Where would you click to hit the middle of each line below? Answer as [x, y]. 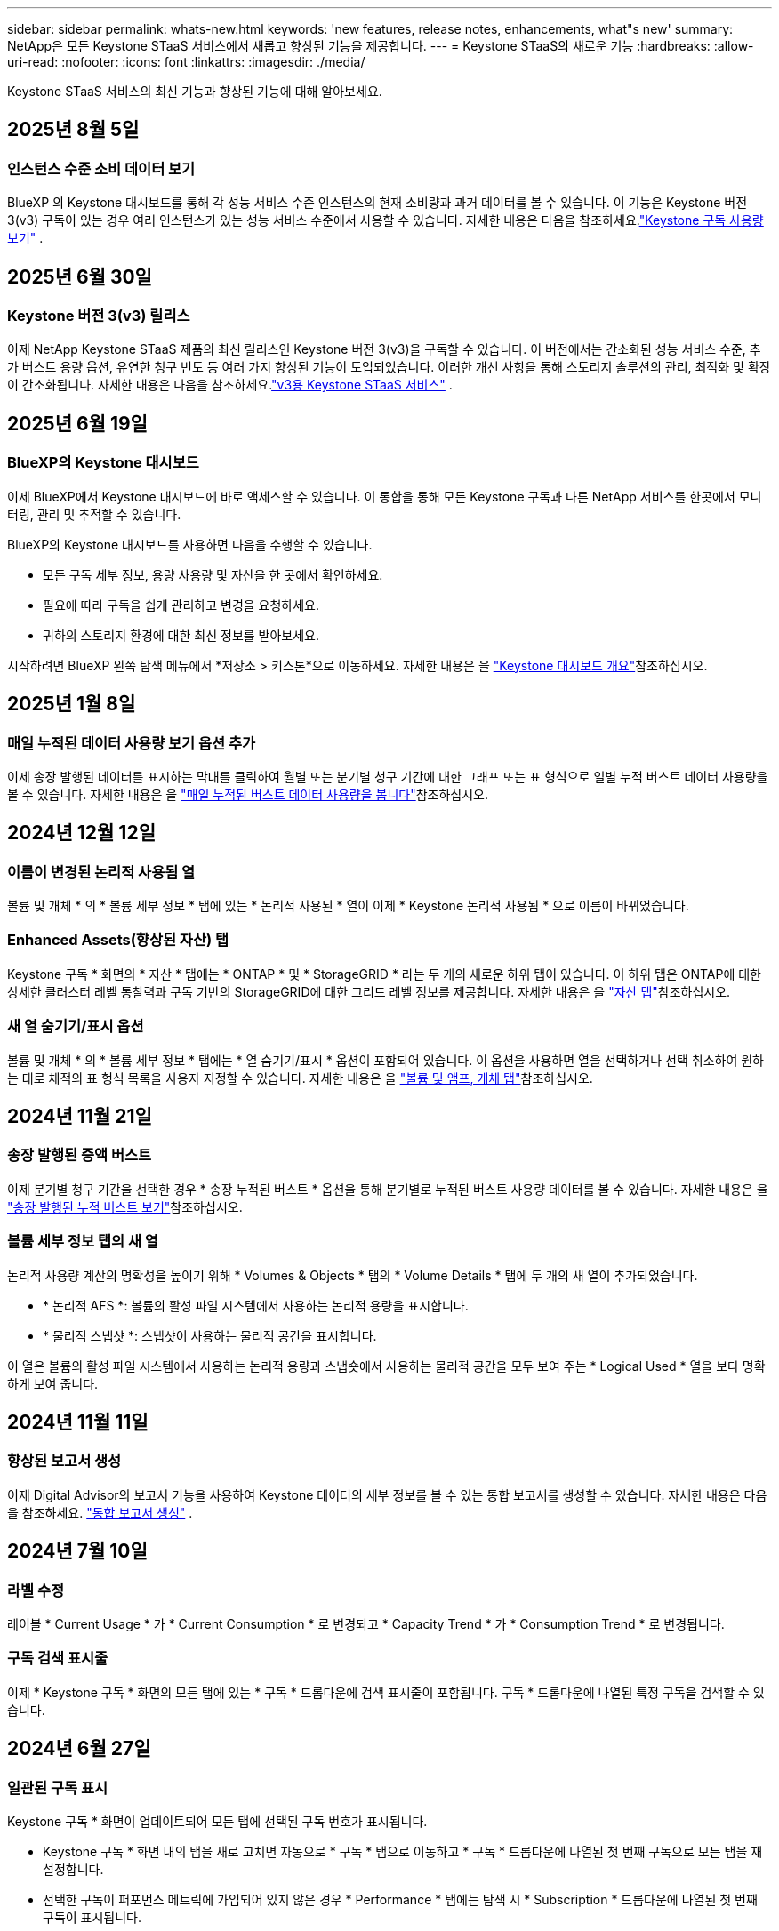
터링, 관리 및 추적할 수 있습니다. [94, 514]
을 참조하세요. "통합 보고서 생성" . [100, 1512]
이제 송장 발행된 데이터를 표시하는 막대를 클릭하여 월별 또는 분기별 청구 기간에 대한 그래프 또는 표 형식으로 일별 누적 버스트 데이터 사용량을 [388, 776]
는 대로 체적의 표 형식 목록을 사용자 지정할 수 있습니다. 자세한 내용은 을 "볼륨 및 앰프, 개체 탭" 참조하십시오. [300, 1078]
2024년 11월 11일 [78, 1422]
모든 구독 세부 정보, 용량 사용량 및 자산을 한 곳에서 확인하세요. [213, 574]
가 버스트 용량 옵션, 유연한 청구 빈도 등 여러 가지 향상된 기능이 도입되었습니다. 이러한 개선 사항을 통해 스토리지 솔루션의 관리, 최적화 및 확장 [389, 367]
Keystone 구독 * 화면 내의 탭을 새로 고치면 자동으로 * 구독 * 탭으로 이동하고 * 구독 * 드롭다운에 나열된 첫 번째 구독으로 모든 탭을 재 [403, 1851]
